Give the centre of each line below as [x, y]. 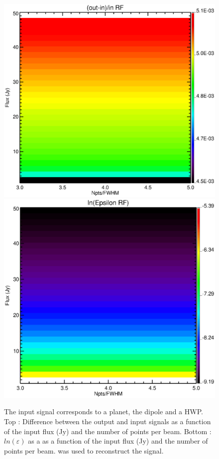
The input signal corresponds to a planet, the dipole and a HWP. [104, 412]
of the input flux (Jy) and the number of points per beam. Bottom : [108, 431]
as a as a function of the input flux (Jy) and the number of [118, 441]
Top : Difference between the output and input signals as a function [108, 421]
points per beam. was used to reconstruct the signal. [84, 450]
